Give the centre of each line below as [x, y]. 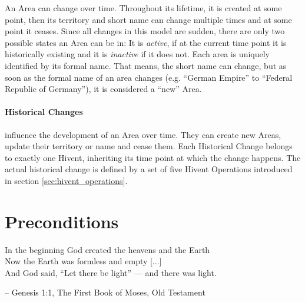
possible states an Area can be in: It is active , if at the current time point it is [146, 42]
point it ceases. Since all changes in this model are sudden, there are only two [145, 31]
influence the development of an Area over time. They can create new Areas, [143, 134]
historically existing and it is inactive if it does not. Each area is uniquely [137, 54]
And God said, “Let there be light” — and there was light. [111, 272]
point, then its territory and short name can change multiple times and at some [148, 19]
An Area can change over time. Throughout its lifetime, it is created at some [143, 8]
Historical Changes [44, 112]
